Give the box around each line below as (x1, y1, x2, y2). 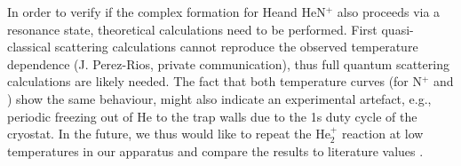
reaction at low (341, 124, 424, 143)
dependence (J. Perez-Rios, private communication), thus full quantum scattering (7, 54, 449, 73)
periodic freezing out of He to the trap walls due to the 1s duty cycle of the (7, 107, 417, 125)
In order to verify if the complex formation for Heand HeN (7, 3, 326, 20)
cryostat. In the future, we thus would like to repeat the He (7, 124, 330, 143)
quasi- (381, 20, 414, 38)
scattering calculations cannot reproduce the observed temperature (54, 37, 418, 56)
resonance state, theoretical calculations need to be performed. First (7, 20, 378, 38)
